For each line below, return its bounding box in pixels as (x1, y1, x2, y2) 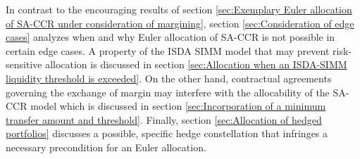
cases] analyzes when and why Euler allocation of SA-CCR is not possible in (6, 30, 335, 44)
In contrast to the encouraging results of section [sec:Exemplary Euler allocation (6, 2, 352, 16)
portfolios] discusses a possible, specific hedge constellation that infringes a (6, 126, 328, 141)
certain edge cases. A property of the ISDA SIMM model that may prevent (6, 43, 330, 58)
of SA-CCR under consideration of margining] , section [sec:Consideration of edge (6, 15, 354, 30)
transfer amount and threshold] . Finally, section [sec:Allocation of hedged (6, 112, 322, 127)
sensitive (6, 57, 42, 72)
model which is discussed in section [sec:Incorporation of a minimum (30, 98, 326, 113)
